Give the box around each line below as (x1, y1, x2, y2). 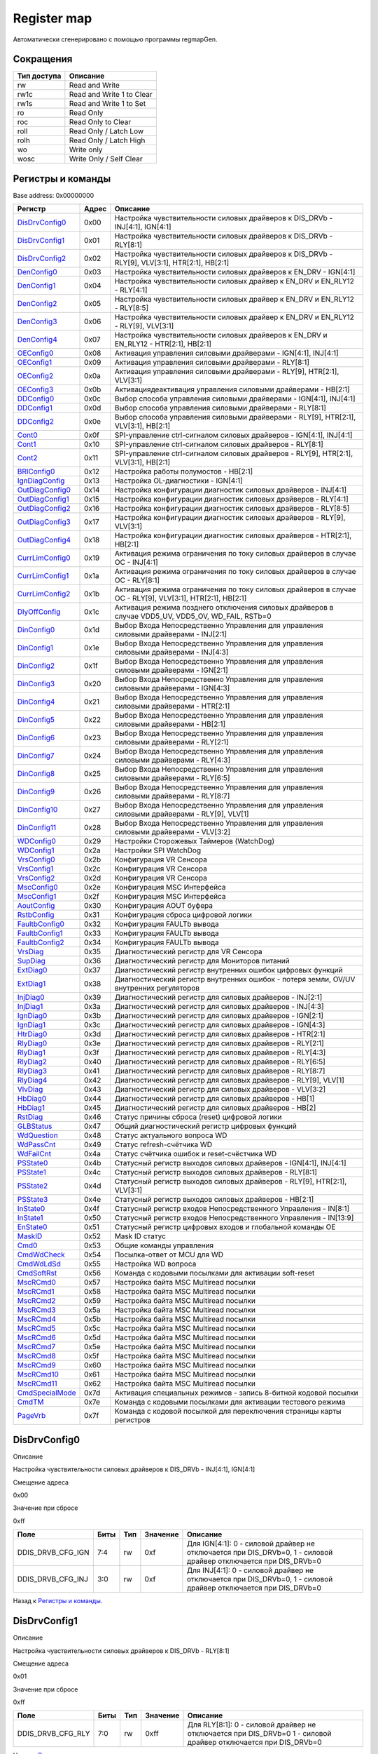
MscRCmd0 (17, 1278, 56, 1287)
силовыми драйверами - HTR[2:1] (114, 702, 230, 711)
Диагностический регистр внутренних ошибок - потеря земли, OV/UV (114, 975, 356, 984)
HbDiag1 (17, 1103, 45, 1113)
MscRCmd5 (17, 1323, 56, 1333)
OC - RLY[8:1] (114, 575, 160, 585)
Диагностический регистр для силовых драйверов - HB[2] (114, 1103, 316, 1113)
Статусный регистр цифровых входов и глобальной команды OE (114, 1222, 336, 1232)
